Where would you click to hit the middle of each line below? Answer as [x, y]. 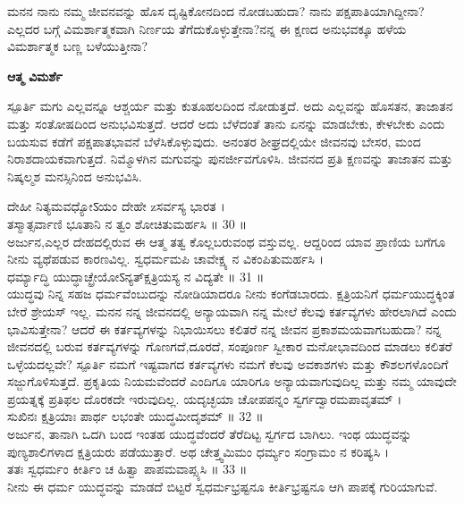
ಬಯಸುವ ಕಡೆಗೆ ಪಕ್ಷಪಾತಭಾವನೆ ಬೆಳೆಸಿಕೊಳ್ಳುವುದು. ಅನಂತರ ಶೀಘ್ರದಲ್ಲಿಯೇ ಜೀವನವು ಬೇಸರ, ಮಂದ [214, 141]
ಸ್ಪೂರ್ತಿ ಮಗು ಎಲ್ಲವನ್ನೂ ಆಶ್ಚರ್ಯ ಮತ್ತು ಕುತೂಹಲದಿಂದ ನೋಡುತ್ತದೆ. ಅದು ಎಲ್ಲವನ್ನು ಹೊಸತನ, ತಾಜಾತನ [230, 106]
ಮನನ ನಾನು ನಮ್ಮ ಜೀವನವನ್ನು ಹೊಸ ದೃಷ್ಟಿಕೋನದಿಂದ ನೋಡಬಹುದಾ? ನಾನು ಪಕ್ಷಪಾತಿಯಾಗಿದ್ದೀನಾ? [216, 11]
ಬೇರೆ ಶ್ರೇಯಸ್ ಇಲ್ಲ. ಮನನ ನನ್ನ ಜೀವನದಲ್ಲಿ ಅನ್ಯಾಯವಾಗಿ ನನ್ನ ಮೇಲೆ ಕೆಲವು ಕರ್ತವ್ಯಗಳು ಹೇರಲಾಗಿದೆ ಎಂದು [232, 311]
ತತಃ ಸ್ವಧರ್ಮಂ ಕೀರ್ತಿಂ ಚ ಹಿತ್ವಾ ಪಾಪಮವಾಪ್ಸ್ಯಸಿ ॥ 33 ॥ [127, 469]
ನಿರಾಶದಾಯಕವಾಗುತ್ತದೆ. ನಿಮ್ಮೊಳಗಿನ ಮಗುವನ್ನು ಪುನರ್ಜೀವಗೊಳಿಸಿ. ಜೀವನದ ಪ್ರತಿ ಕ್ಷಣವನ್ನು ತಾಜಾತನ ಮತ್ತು [230, 159]
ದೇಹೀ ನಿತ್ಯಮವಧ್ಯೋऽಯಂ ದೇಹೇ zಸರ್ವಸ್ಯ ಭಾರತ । [116, 206]
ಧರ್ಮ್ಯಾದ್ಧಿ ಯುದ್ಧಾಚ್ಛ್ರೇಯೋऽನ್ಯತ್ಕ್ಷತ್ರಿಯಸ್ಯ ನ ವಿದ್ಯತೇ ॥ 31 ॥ [136, 276]
